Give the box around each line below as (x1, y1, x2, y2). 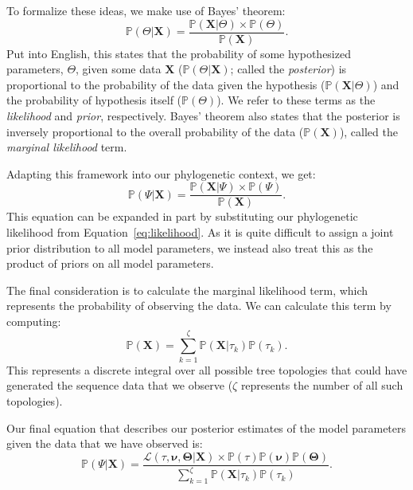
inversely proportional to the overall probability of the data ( (6, 123, 304, 139)
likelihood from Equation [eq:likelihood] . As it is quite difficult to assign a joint (6, 224, 394, 241)
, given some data (76, 61, 162, 77)
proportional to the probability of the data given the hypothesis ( (6, 76, 325, 92)
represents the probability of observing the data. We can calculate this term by (6, 297, 392, 314)
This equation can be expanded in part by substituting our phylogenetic (6, 208, 358, 225)
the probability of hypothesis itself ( (6, 92, 182, 108)
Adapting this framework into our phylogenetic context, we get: (6, 165, 316, 182)
